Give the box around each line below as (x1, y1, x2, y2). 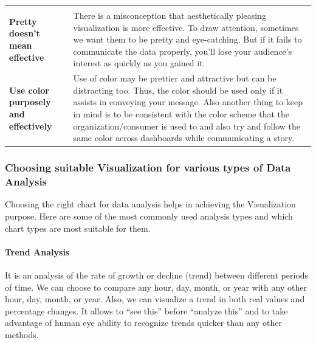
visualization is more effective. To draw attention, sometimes (73, 21, 299, 33)
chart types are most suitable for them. (5, 221, 151, 234)
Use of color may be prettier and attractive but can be (73, 72, 276, 85)
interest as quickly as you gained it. (73, 57, 205, 69)
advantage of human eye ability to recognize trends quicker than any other (5, 316, 283, 329)
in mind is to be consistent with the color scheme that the (73, 108, 289, 120)
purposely (9, 95, 51, 108)
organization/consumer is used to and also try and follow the (73, 119, 300, 132)
